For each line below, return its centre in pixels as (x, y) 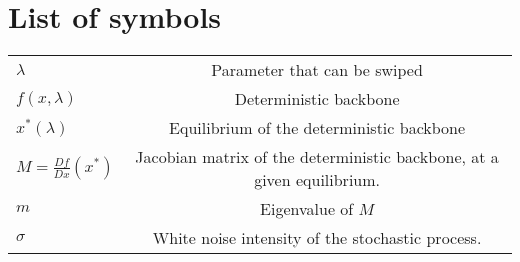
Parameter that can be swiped (317, 70)
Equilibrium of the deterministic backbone (317, 128)
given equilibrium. (317, 180)
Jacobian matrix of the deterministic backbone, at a (317, 157)
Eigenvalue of (307, 209)
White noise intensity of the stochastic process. (317, 238)
